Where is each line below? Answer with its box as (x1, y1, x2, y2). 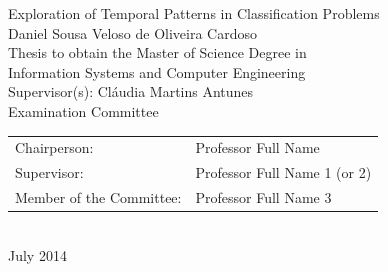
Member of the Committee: (15, 187, 182, 207)
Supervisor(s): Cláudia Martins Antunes (8, 81, 254, 102)
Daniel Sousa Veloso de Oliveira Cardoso (8, 22, 258, 43)
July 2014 (8, 244, 67, 265)
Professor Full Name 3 (195, 187, 332, 207)
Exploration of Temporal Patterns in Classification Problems (8, 3, 380, 23)
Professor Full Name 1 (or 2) (195, 162, 372, 183)
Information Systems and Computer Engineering (8, 61, 306, 82)
